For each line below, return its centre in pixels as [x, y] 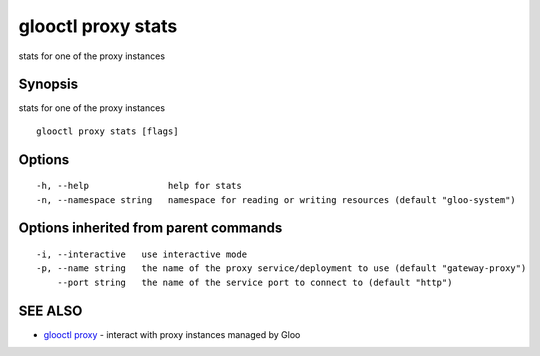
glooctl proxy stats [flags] [107, 131]
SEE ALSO [50, 310]
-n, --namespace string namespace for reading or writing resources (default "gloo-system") [276, 199]
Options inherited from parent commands [150, 228]
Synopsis [48, 84]
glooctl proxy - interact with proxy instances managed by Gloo [172, 334]
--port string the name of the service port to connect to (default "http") [254, 282]
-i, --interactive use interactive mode [142, 254]
